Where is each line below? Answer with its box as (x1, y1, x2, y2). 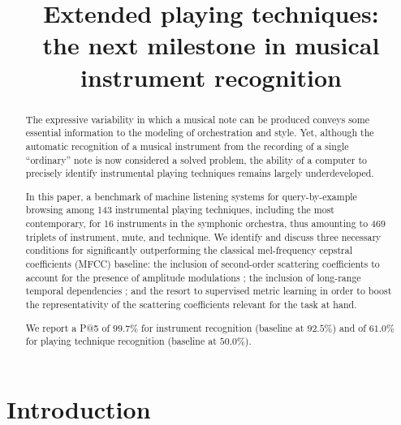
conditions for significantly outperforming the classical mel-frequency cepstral (25, 243, 352, 257)
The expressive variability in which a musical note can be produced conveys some (25, 112, 369, 126)
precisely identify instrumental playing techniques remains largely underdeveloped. (25, 166, 374, 180)
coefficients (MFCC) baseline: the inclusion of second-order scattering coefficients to (25, 257, 380, 270)
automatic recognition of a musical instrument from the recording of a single (25, 139, 349, 152)
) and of (332, 320, 366, 334)
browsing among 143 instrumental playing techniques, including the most (25, 203, 334, 217)
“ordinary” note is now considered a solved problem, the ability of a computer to (25, 152, 367, 166)
